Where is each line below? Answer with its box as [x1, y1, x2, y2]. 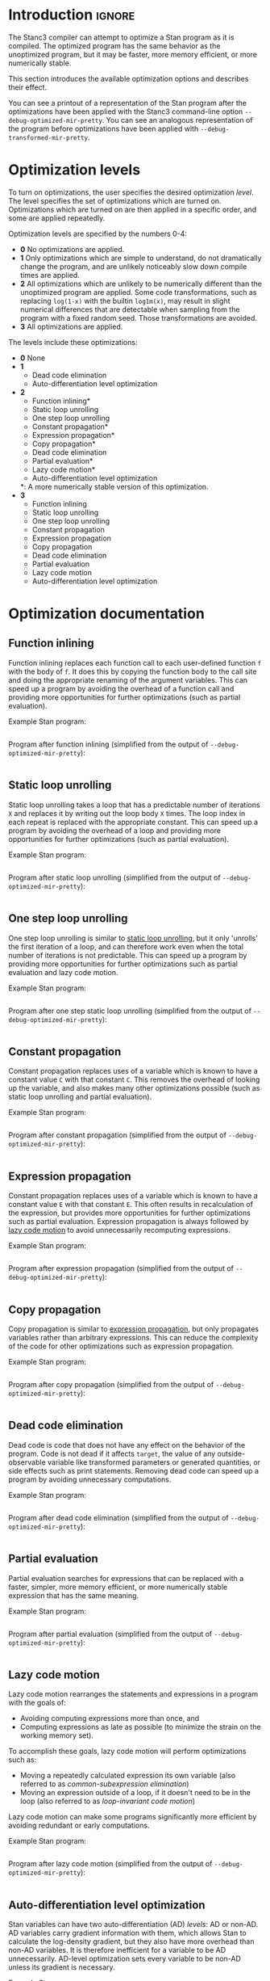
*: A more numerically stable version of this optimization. [19, 482, 209, 491]
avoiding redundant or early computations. [8, 1820, 150, 1831]
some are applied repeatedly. [8, 212, 106, 223]
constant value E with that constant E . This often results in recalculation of [8, 1200, 254, 1209]
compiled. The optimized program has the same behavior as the [8, 40, 221, 50]
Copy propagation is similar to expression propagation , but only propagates [8, 1323, 260, 1334]
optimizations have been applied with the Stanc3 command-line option [8, 107, 243, 116]
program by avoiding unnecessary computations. [8, 1474, 172, 1484]
